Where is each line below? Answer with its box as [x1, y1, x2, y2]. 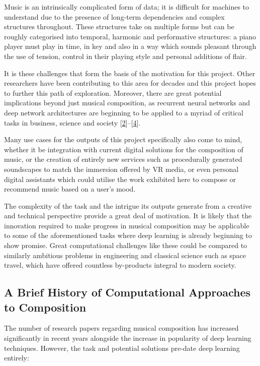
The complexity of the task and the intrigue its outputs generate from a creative [4, 200, 252, 211]
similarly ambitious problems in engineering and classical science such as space [4, 250, 246, 260]
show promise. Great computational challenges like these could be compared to [4, 240, 247, 251]
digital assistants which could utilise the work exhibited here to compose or [4, 173, 236, 184]
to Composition [4, 299, 86, 315]
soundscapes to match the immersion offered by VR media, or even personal [4, 163, 239, 174]
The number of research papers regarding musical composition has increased [4, 323, 239, 333]
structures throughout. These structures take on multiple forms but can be [4, 21, 234, 32]
